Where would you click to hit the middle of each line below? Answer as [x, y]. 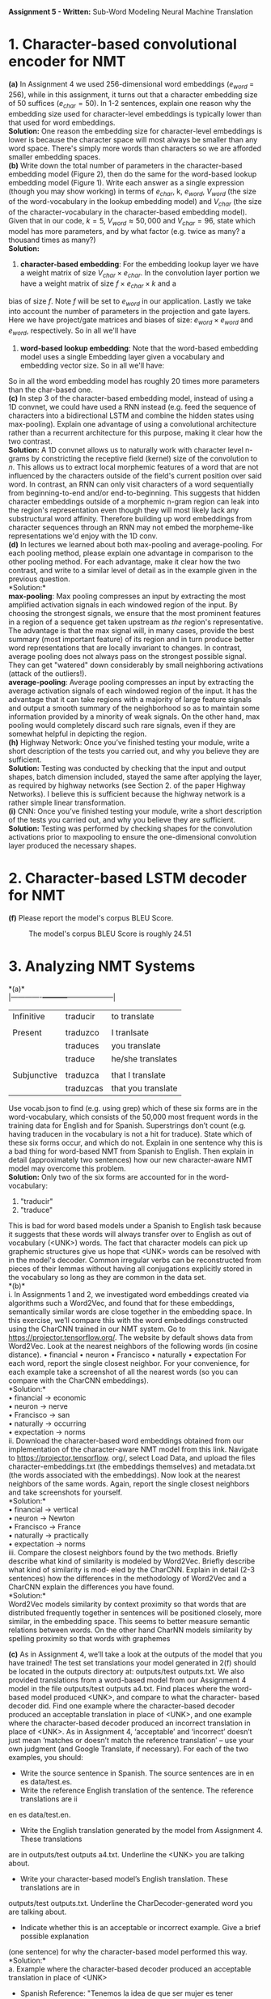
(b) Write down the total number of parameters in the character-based [125, 165]
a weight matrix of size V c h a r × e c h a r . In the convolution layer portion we [140, 273]
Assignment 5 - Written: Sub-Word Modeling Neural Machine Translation [131, 12]
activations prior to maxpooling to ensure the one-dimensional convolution [133, 836]
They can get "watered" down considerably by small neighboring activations [136, 665]
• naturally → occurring [47, 1423]
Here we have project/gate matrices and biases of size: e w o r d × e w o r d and [131, 321]
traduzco [82, 1032]
